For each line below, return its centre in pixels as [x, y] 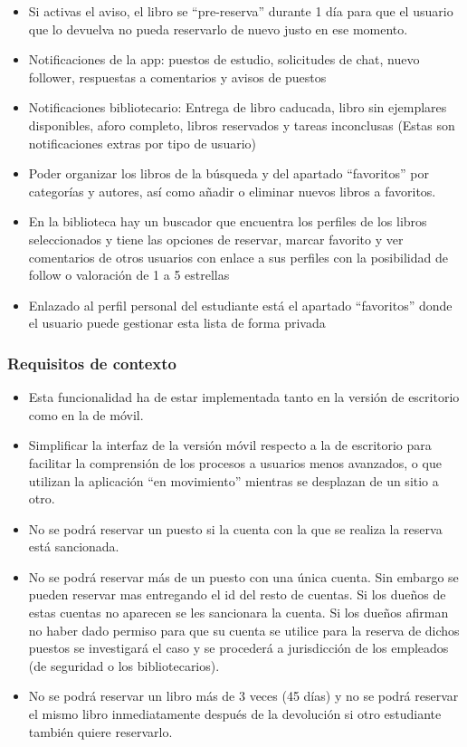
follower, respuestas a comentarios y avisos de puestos [177, 77]
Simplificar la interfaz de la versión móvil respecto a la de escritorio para [230, 445]
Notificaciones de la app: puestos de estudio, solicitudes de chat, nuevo [224, 59]
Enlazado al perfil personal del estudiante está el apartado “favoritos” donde [240, 305]
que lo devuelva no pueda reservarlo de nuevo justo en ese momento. [218, 29]
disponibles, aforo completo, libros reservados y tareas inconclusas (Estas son [242, 124]
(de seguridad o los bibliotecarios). [124, 665]
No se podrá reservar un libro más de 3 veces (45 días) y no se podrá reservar [243, 696]
